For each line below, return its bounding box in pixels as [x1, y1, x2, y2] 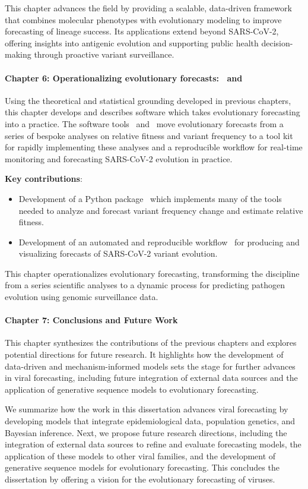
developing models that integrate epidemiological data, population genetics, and [5, 415, 296, 427]
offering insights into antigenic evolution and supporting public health [5, 36, 259, 49]
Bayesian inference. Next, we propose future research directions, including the [5, 426, 287, 438]
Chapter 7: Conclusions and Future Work [5, 314, 178, 326]
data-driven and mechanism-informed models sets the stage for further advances [5, 359, 296, 372]
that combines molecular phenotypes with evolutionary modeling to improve [5, 13, 282, 26]
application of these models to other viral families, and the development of [5, 449, 276, 462]
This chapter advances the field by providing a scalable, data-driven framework [5, 2, 292, 14]
